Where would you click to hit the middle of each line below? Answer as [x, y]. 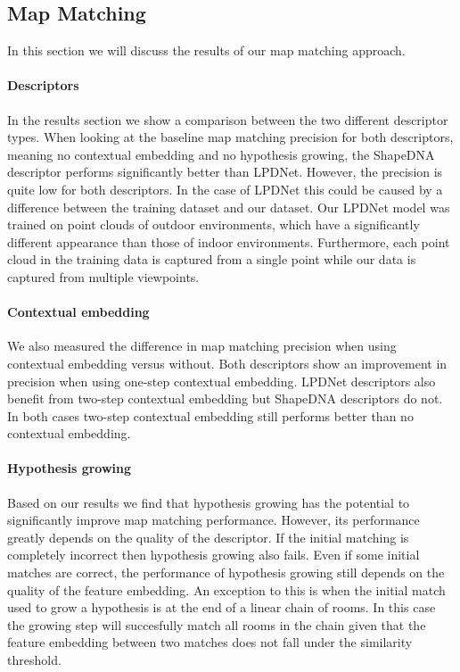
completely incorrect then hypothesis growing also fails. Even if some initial [214, 555]
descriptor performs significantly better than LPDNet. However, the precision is [225, 172]
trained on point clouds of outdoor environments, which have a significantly [214, 224]
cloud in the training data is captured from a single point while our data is [212, 259]
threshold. [34, 660]
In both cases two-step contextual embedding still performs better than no [210, 415]
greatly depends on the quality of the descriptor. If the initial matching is [208, 537]
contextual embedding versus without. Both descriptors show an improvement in [227, 363]
